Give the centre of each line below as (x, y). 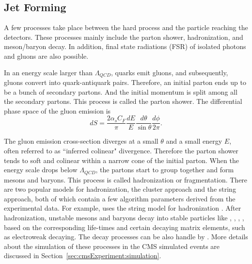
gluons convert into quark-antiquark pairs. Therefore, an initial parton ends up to (125, 82)
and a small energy (194, 141)
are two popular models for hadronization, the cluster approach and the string (120, 189)
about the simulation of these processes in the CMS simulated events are (112, 246)
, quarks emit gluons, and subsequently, (170, 72)
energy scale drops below (41, 170)
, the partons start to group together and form (165, 170)
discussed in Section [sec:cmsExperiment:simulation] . (83, 256)
